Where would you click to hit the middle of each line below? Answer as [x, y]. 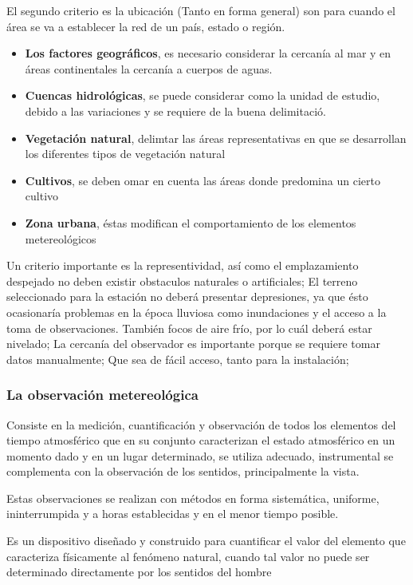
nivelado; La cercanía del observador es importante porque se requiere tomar [193, 344]
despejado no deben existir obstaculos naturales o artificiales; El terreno [182, 281]
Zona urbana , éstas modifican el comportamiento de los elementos [191, 222]
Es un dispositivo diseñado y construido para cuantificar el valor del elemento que [206, 541]
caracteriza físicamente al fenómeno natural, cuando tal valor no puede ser [188, 556]
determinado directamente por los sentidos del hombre [139, 572]
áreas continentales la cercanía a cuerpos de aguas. [149, 68]
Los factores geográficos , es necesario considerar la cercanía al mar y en [208, 53]
